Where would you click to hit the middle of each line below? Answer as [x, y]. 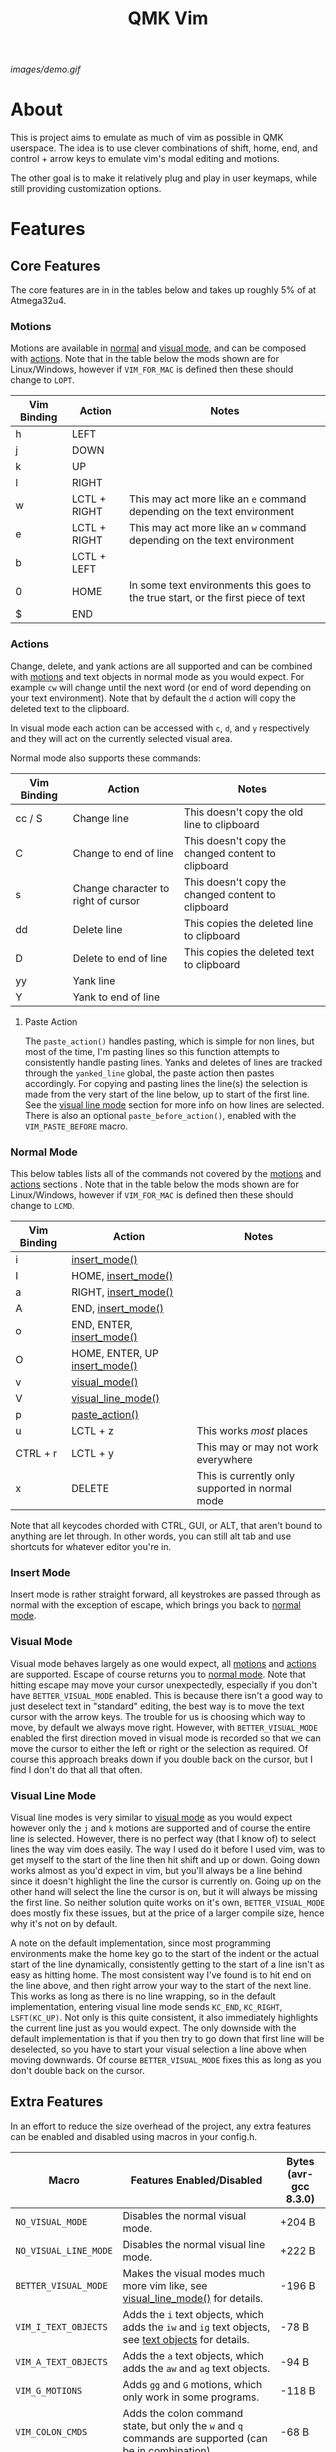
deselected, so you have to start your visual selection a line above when [158, 2049]
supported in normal [244, 1489]
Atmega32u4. [38, 301]
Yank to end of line [116, 997]
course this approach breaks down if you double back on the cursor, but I [161, 1759]
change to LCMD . [42, 1206]
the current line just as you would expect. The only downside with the [153, 2028]
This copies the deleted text [249, 952]
